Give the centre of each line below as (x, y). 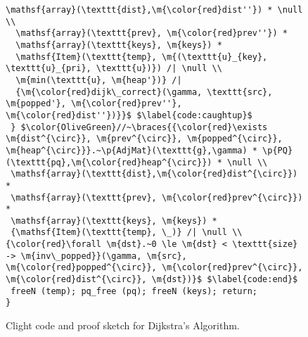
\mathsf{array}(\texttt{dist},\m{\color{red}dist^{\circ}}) (154, 174)
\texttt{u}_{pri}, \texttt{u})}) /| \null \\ (114, 69)
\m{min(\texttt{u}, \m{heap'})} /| (99, 80)
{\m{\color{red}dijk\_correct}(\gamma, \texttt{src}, (144, 92)
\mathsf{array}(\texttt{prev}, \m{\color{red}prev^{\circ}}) (157, 197)
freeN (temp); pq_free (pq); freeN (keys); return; (134, 291)
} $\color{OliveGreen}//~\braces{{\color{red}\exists (139, 127)
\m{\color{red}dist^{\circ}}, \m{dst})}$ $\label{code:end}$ (152, 280)
